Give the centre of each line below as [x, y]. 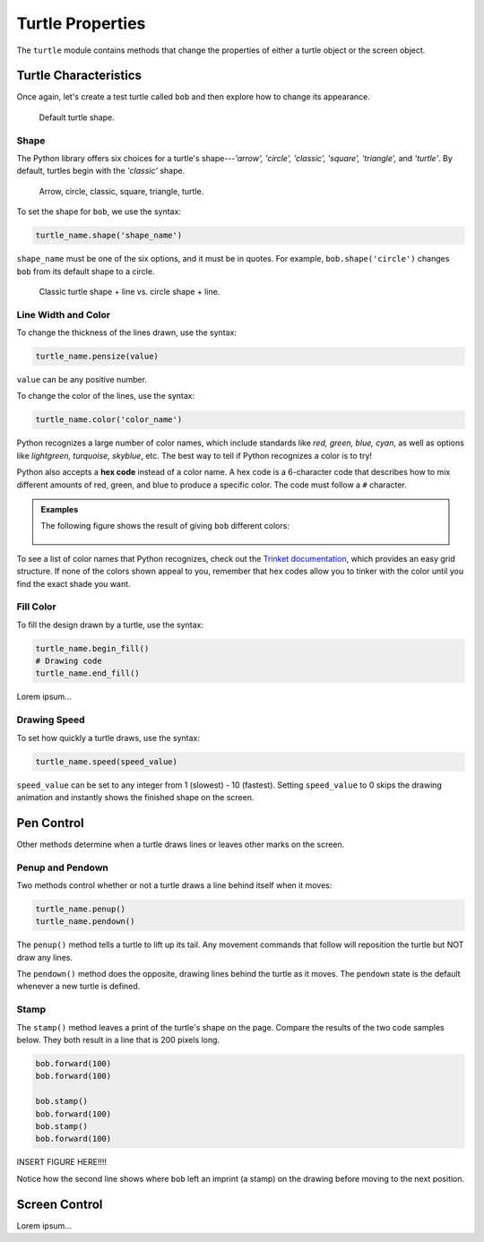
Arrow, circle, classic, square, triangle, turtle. [121, 191]
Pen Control [50, 823]
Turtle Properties [81, 23]
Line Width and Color [64, 315]
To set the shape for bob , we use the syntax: [99, 211]
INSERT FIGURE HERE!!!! [62, 1162]
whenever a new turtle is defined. [78, 987]
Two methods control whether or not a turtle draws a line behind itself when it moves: [174, 885]
